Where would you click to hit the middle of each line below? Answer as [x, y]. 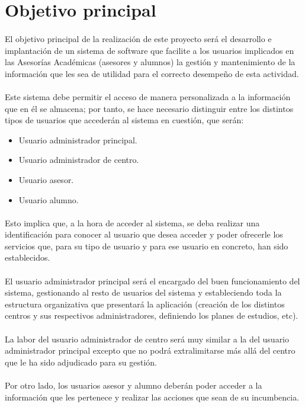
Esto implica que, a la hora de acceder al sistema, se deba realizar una [132, 222]
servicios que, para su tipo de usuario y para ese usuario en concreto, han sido [147, 246]
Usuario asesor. [46, 179]
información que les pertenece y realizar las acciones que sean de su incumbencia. [152, 397]
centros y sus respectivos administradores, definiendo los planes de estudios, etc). [152, 315]
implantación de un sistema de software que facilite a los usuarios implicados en [150, 50]
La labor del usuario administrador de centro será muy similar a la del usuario [147, 339]
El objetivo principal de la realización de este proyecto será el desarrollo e [138, 38]
